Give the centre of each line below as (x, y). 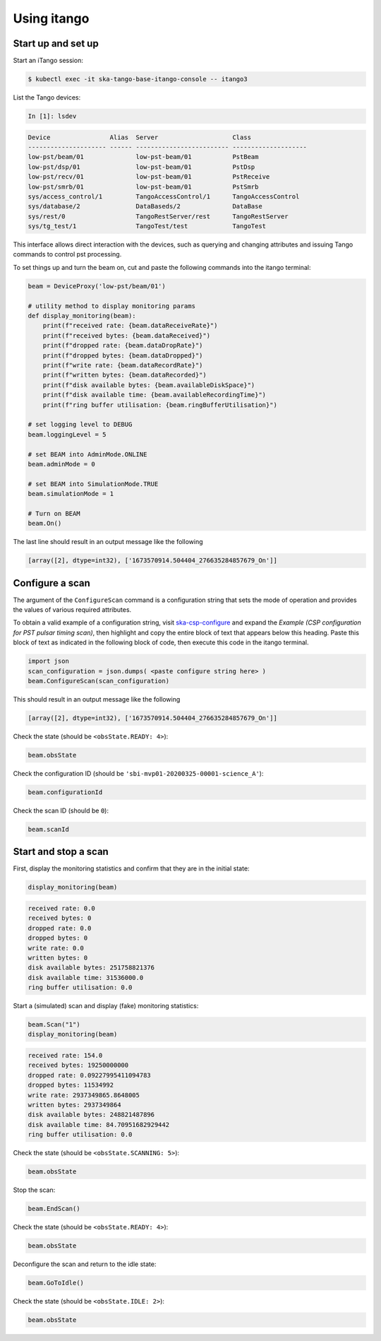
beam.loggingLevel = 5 (67, 434)
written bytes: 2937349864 (74, 1105)
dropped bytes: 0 (58, 938)
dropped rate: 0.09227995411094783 (89, 1075)
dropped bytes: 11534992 (71, 1085)
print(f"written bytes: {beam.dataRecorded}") (125, 375)
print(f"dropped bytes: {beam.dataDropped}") (123, 355)
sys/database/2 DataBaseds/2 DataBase (145, 206)
